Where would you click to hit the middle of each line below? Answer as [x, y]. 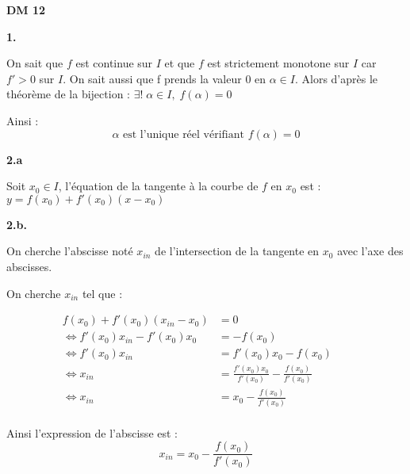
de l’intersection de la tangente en [237, 251]
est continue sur [114, 63]
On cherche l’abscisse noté [70, 251]
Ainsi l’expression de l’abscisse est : [92, 432]
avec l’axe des [370, 251]
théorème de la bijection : [68, 94]
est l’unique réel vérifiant [184, 134]
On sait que [35, 63]
